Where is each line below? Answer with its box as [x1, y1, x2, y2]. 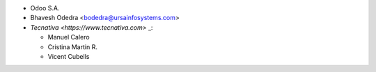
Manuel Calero [47, 33, 90, 42]
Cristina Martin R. [47, 42, 97, 51]
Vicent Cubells [47, 52, 90, 60]
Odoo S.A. [30, 4, 60, 12]
